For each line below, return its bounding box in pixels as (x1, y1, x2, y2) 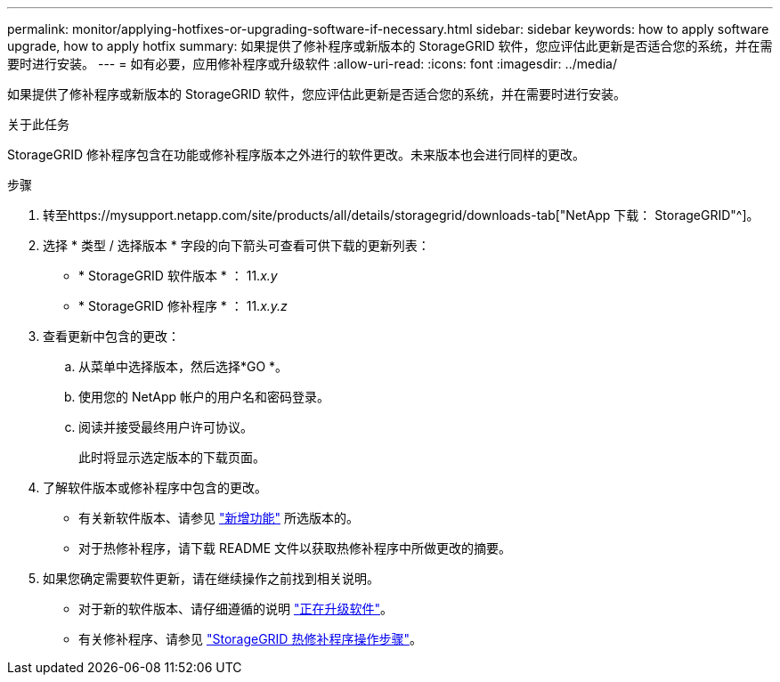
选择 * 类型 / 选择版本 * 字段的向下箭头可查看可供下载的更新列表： (43, 238, 430, 253)
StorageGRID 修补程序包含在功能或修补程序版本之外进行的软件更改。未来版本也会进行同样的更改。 (7, 147, 585, 162)
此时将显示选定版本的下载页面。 (78, 450, 265, 465)
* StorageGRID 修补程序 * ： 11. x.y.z (78, 298, 288, 313)
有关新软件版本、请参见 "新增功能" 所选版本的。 (78, 510, 359, 525)
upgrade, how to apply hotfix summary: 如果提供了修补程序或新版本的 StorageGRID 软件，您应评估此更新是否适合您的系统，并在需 (7, 38, 773, 53)
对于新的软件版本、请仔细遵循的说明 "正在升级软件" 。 (78, 601, 393, 616)
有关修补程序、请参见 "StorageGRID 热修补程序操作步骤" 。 (78, 631, 422, 646)
